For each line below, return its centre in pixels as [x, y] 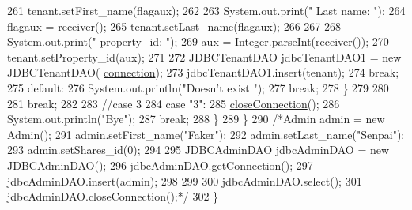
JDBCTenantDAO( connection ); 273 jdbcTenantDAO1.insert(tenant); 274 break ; [203, 72]
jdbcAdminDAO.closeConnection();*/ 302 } [113, 196]
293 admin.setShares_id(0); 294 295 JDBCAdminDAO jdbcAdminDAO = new [198, 150]
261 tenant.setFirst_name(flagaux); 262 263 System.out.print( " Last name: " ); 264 [206, 10]
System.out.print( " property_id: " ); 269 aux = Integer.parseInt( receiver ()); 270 [198, 41]
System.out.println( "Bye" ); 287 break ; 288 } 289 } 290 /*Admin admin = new [196, 119]
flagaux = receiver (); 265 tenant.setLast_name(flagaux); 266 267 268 [174, 26]
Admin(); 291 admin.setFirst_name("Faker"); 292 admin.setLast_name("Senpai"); [206, 134]
